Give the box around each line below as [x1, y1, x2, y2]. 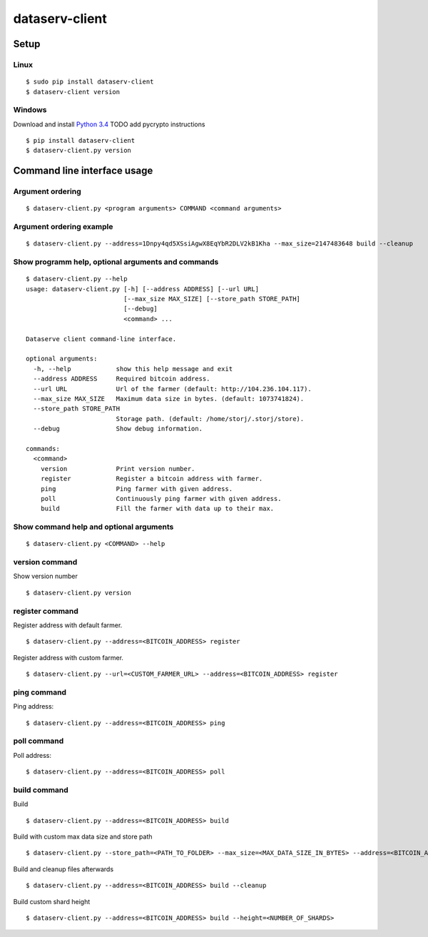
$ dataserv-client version [26, 88, 121, 96]
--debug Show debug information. [33, 425, 203, 433]
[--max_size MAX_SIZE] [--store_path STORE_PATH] [123, 295, 301, 303]
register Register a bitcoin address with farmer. [40, 475, 263, 483]
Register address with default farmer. [13, 621, 123, 629]
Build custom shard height [13, 897, 91, 906]
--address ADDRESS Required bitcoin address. [33, 375, 210, 383]
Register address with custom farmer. [13, 653, 124, 662]
